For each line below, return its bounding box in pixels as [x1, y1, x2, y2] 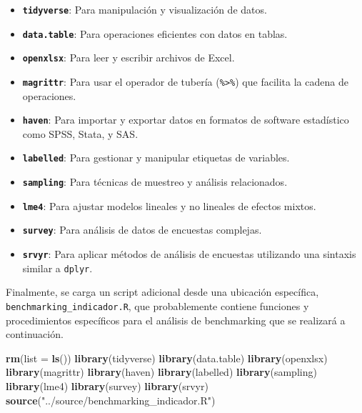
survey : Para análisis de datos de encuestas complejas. [22, 222, 262, 237]
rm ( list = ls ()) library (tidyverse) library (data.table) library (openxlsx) [6, 350, 328, 365]
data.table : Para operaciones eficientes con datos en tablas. [22, 26, 288, 41]
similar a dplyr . [22, 260, 93, 275]
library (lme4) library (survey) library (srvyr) [6, 379, 208, 394]
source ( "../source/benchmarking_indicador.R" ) [6, 392, 216, 407]
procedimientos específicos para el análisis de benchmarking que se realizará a [6, 312, 346, 327]
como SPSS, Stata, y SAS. [22, 126, 139, 141]
